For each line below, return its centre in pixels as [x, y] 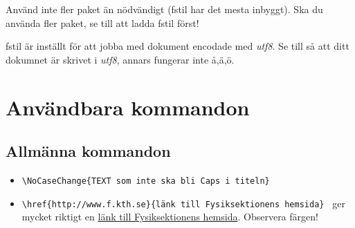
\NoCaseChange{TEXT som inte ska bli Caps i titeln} [146, 181]
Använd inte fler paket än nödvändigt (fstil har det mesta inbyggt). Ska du [164, 9]
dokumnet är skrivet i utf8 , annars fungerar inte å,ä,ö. [120, 59]
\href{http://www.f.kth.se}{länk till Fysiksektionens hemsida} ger [184, 203]
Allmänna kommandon [88, 151]
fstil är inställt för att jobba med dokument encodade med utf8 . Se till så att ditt [177, 46]
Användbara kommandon [128, 107]
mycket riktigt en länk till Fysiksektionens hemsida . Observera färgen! [170, 217]
